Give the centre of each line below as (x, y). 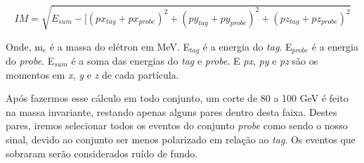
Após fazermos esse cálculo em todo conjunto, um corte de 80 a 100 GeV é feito (177, 98)
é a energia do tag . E (247, 46)
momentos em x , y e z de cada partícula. (92, 74)
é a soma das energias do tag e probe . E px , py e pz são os (195, 60)
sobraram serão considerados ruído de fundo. (102, 153)
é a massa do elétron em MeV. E (119, 46)
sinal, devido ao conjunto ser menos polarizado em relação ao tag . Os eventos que (181, 139)
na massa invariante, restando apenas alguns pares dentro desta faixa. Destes (171, 111)
